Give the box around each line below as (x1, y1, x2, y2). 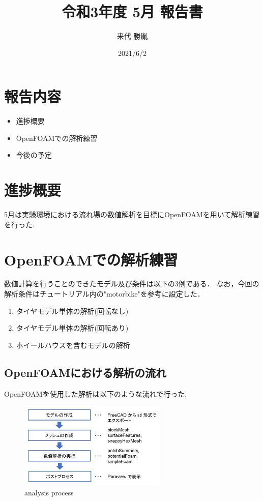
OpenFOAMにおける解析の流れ (4, 364, 166, 380)
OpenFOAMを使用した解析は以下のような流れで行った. (4, 388, 187, 399)
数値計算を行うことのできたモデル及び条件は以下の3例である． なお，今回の (4, 278, 259, 289)
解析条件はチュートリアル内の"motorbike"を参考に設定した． (4, 288, 204, 299)
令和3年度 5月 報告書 (62, 1, 203, 22)
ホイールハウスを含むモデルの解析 (16, 339, 130, 350)
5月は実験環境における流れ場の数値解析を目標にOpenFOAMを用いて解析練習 (4, 209, 260, 220)
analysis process (24, 487, 74, 497)
